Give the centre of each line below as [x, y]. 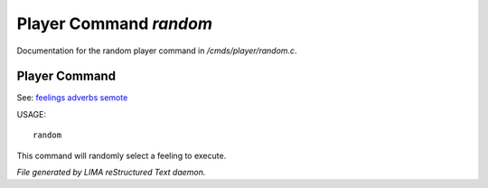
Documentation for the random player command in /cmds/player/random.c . [157, 51]
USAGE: [32, 114]
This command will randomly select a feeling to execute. [122, 155]
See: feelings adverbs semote [72, 98]
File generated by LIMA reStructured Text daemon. [111, 173]
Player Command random [114, 23]
